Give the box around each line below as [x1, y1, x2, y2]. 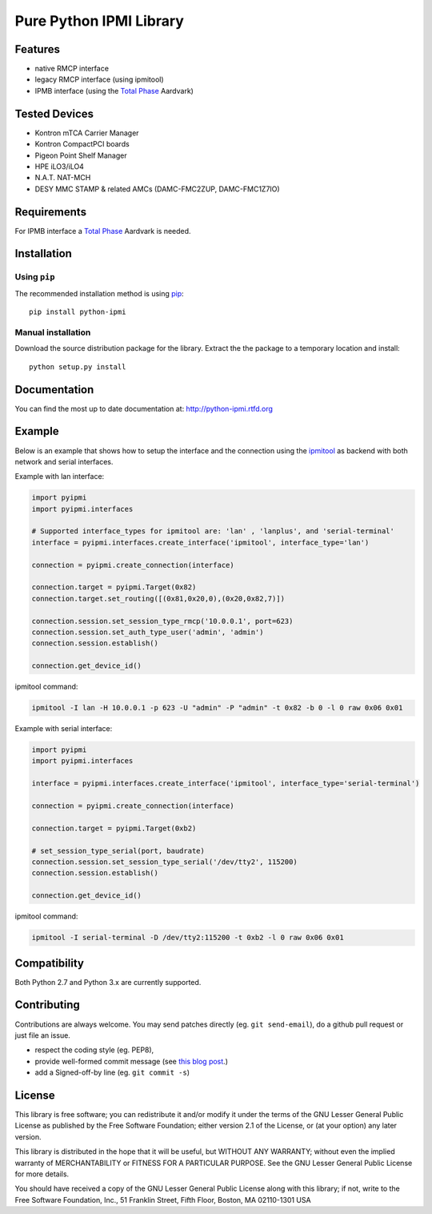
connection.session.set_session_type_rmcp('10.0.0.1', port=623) [31, 617, 294, 625]
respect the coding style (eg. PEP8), [34, 1045, 154, 1055]
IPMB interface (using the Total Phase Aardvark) [34, 86, 194, 95]
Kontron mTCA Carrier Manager [34, 128, 139, 138]
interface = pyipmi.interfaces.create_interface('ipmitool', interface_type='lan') [31, 537, 370, 547]
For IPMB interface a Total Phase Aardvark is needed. [14, 226, 191, 235]
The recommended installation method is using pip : [14, 288, 184, 298]
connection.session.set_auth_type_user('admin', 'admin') [31, 627, 264, 637]
